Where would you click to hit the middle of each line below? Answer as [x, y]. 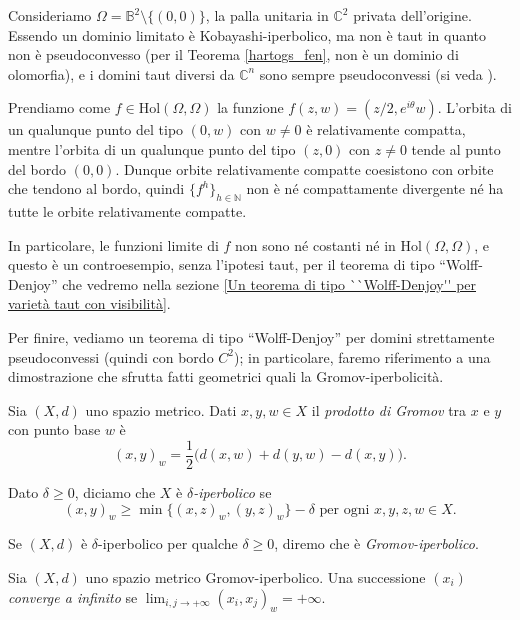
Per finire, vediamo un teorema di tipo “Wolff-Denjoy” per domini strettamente [251, 336]
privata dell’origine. [412, 15]
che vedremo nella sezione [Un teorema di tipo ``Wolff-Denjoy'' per [269, 283]
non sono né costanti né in [315, 244]
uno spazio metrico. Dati [161, 409]
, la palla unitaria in [267, 15]
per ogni [344, 509]
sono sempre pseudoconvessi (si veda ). [378, 73]
